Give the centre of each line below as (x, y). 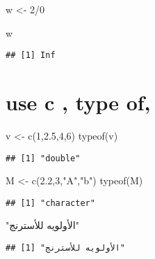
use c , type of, (78, 102)
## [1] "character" (50, 203)
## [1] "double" (43, 158)
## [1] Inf (31, 55)
